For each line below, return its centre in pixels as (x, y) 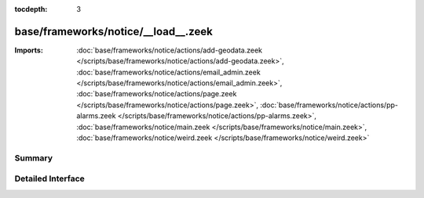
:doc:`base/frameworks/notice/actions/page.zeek (157, 94)
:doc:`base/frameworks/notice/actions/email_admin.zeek (168, 72)
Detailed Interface (50, 178)
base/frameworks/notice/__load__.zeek (114, 31)
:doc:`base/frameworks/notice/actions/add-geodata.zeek (170, 50)
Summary (34, 158)
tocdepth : (31, 9)
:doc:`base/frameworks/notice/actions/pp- (329, 105)
